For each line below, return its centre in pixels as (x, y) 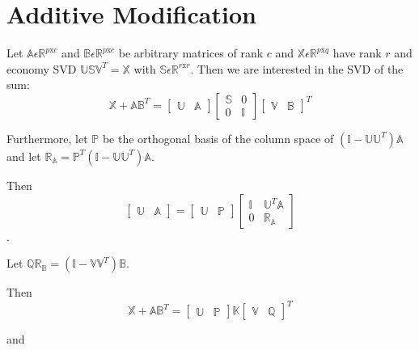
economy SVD (42, 68)
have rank (357, 53)
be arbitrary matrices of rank (191, 53)
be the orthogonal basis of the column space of (218, 138)
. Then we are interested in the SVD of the (297, 68)
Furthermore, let (47, 138)
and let (24, 156)
